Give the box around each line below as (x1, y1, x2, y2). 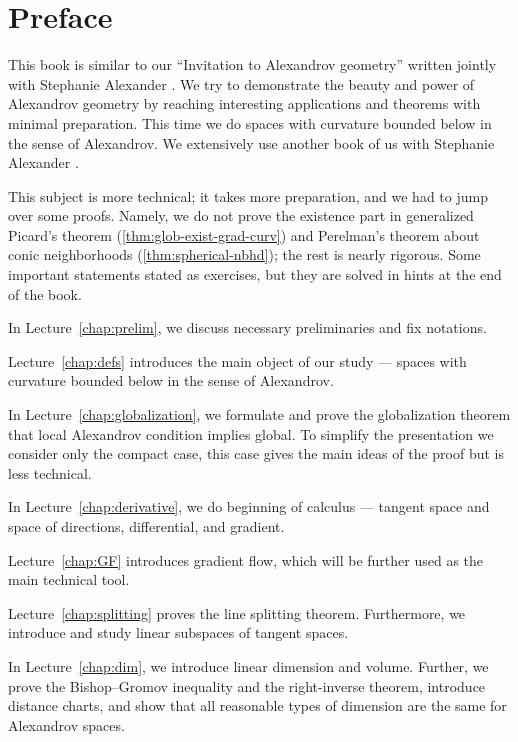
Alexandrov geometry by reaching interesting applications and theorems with (8, 93, 481, 114)
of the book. (8, 283, 82, 304)
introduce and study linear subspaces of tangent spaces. (8, 622, 349, 643)
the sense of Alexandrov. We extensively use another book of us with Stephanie (8, 132, 495, 153)
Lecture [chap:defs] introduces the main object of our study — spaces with (8, 350, 467, 371)
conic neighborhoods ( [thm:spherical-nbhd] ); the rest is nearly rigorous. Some (8, 244, 481, 265)
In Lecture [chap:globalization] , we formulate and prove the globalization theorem (8, 404, 511, 425)
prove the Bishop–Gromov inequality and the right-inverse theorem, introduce (8, 675, 486, 696)
